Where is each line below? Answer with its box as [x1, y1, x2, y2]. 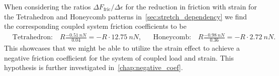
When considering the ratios [4, 1, 91, 11]
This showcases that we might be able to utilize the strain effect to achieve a [4, 43, 240, 53]
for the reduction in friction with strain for [125, 1, 257, 11]
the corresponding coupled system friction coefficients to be [4, 21, 187, 31]
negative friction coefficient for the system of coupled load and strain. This [4, 52, 234, 63]
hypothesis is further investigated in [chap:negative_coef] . [4, 62, 183, 73]
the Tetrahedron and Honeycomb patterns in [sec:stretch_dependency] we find [4, 11, 247, 21]
